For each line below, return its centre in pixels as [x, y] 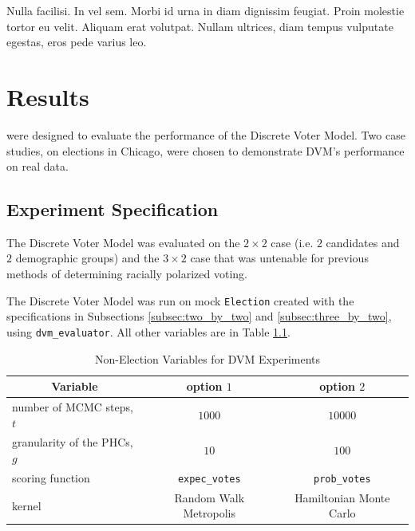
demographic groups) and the [87, 258]
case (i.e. [292, 242]
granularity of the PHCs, [73, 442]
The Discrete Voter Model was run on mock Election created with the [180, 300]
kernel [27, 505]
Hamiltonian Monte [342, 497]
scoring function [51, 477]
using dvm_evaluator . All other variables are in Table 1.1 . [148, 331]
